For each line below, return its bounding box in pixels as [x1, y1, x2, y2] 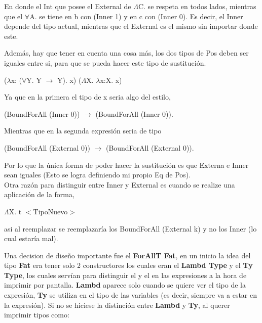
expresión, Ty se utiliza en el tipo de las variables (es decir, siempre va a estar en [4, 290, 257, 300]
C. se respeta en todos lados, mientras [138, 1, 256, 11]
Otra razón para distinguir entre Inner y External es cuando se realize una [4, 179, 235, 190]
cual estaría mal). [4, 233, 58, 244]
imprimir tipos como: [4, 309, 69, 320]
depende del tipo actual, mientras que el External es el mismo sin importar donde [4, 21, 258, 31]
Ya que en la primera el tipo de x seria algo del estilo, [4, 91, 171, 102]
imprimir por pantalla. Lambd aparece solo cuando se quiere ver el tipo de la [4, 280, 246, 290]
